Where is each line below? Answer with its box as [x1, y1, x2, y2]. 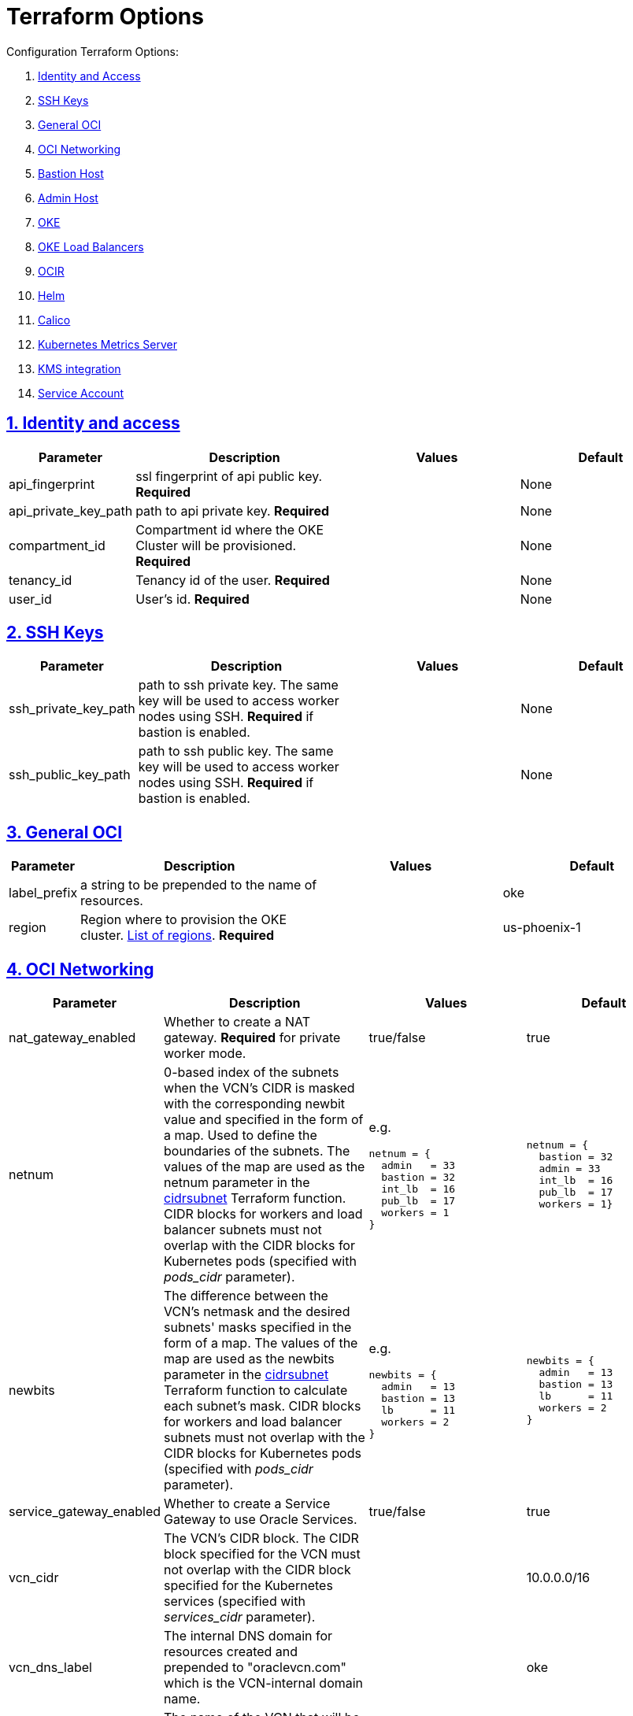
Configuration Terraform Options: [6, 44, 179, 58]
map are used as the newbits [164, 1351, 335, 1367]
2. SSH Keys [6, 623, 104, 643]
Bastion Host [38, 166, 104, 180]
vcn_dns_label [9, 1659, 92, 1676]
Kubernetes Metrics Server [38, 337, 177, 351]
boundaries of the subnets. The [164, 1143, 350, 1159]
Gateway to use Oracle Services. [164, 1511, 357, 1528]
